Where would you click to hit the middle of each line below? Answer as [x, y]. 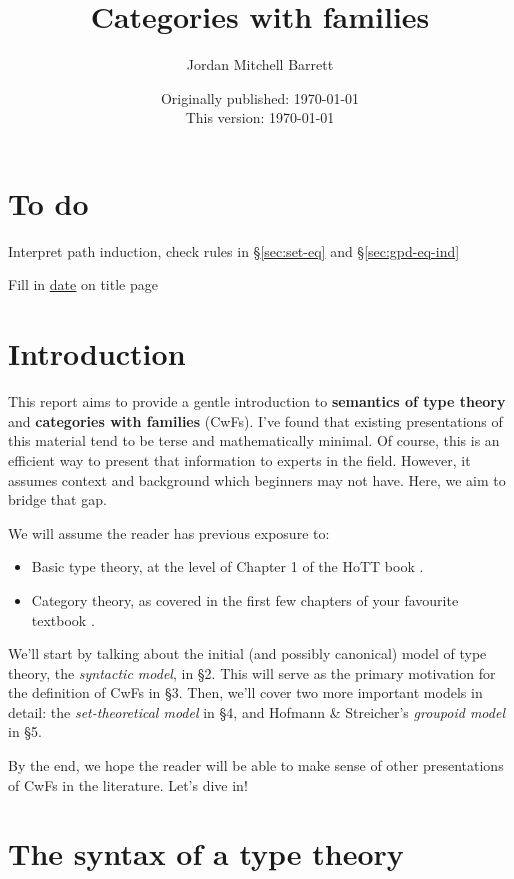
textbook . [63, 619]
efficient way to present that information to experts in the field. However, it [239, 459]
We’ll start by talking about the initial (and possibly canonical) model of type [247, 653]
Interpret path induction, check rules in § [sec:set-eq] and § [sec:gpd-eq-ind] [234, 250]
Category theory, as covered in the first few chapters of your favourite [245, 599]
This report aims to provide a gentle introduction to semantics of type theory [257, 401]
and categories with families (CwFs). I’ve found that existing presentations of [255, 420]
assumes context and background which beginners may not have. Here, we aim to [257, 479]
